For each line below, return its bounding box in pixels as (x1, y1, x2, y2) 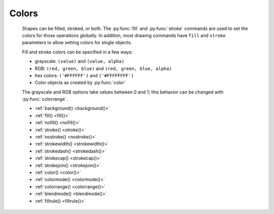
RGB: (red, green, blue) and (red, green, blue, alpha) (35, 65, 172, 71)
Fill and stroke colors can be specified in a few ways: (22, 49, 133, 55)
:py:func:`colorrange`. (22, 96, 68, 102)
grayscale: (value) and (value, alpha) (35, 58, 124, 65)
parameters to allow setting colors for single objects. (22, 40, 132, 46)
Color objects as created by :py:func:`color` (35, 79, 126, 86)
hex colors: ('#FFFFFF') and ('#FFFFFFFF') (35, 72, 134, 78)
